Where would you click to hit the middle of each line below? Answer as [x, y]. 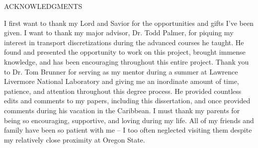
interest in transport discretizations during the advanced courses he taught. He [124, 42]
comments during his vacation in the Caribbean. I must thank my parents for [122, 110]
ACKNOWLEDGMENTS [43, 6]
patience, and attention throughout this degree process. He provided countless [123, 91]
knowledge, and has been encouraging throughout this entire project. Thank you [127, 61]
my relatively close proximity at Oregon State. [75, 139]
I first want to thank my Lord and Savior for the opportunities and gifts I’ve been [129, 23]
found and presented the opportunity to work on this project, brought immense [125, 52]
